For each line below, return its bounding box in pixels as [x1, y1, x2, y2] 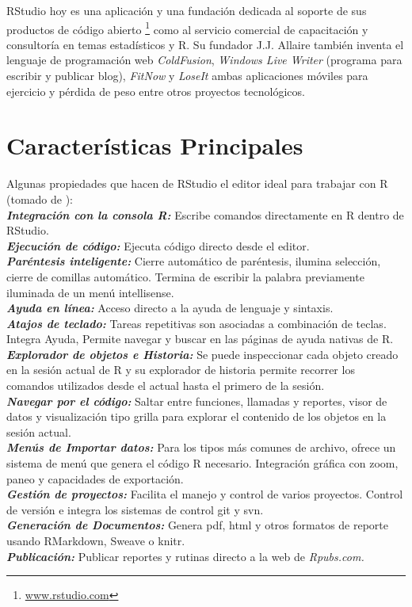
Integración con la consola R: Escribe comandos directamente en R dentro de [6, 206, 404, 223]
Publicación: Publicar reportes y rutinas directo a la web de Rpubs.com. [6, 548, 364, 564]
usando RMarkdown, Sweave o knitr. [6, 533, 185, 548]
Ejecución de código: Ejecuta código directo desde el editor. [6, 237, 310, 254]
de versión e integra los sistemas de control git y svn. [6, 501, 264, 517]
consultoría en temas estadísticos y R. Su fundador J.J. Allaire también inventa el [6, 36, 404, 52]
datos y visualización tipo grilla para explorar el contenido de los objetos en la [6, 408, 387, 425]
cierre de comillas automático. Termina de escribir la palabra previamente [6, 268, 364, 284]
